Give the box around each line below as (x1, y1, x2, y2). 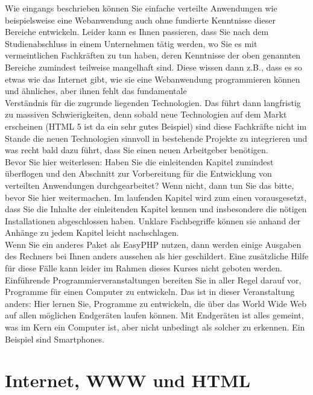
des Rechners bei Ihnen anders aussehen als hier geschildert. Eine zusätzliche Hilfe (5, 250, 309, 262)
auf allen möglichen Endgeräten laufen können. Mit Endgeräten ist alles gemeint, (5, 309, 304, 321)
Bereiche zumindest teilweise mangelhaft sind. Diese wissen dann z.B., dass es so (5, 60, 302, 73)
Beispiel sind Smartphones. (5, 332, 104, 345)
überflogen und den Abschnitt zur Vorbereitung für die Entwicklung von (5, 167, 272, 180)
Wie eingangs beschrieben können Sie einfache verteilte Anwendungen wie (5, 2, 277, 14)
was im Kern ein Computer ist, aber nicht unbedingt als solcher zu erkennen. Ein (5, 321, 305, 333)
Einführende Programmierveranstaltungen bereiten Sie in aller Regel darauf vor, (5, 273, 302, 286)
